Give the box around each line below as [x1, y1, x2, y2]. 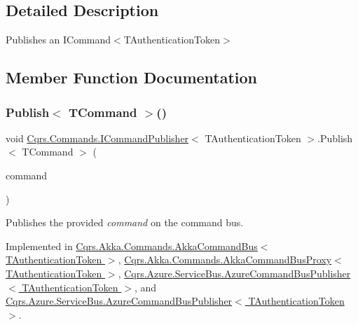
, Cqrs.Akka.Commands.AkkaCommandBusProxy [118, 252, 332, 267]
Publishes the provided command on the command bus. [6, 215, 244, 230]
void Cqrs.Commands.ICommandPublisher [6, 130, 189, 145]
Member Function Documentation [6, 67, 258, 88]
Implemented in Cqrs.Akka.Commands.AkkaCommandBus [6, 238, 258, 253]
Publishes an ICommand [6, 32, 111, 47]
